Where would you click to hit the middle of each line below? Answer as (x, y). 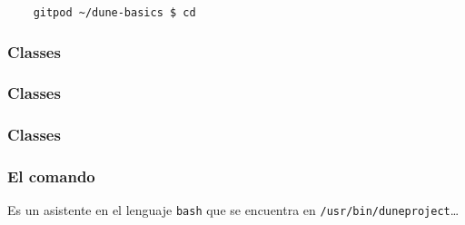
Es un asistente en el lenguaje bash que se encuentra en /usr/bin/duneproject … (233, 210)
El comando (51, 176)
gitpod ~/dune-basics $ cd (114, 13)
